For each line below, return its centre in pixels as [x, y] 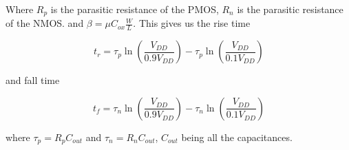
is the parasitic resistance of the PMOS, [135, 9]
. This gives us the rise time [192, 23]
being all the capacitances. [237, 137]
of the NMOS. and [45, 23]
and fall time [33, 80]
